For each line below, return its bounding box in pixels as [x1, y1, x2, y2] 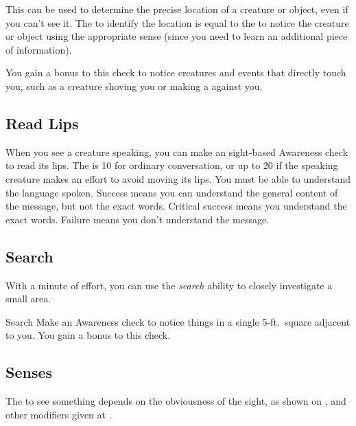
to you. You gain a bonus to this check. [5, 328, 171, 342]
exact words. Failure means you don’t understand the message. [5, 212, 270, 226]
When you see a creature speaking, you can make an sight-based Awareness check [5, 144, 348, 159]
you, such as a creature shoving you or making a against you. [5, 78, 263, 93]
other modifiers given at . [5, 407, 112, 421]
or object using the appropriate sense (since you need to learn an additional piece [5, 29, 348, 43]
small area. [5, 291, 51, 306]
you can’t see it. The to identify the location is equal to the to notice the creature [5, 15, 349, 30]
